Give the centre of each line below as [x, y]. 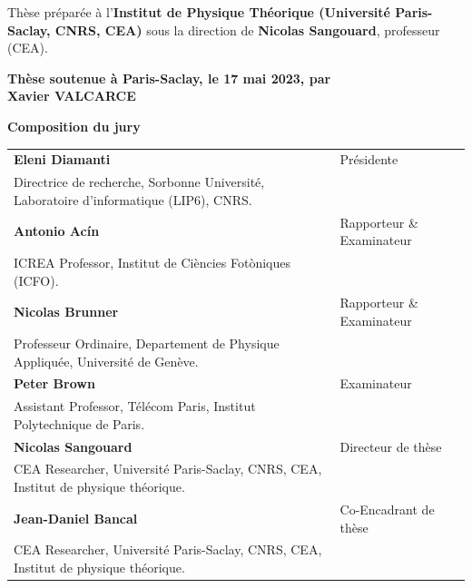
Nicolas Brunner [66, 312]
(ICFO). [36, 280]
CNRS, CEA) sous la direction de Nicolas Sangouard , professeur [247, 29]
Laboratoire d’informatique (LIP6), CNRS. [133, 199]
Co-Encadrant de [387, 509]
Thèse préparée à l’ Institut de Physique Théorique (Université [199, 12]
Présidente [369, 159]
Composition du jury [74, 126]
